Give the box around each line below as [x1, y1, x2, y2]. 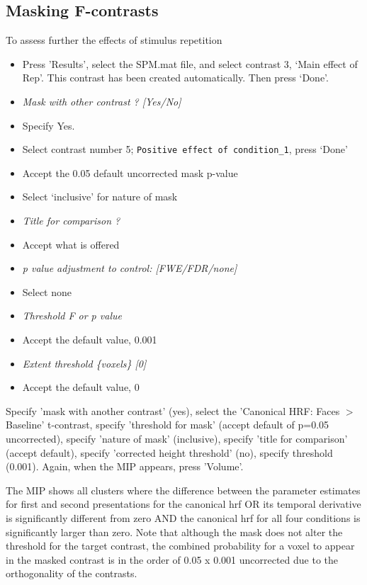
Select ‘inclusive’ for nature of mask [22, 189, 178, 204]
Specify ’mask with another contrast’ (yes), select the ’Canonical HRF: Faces [6, 403, 340, 418]
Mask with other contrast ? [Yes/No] [22, 93, 181, 108]
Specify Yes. [22, 118, 75, 132]
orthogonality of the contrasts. [6, 566, 137, 581]
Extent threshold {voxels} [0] [22, 356, 147, 370]
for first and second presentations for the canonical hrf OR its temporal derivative [6, 496, 361, 511]
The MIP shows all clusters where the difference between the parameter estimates [6, 482, 361, 497]
